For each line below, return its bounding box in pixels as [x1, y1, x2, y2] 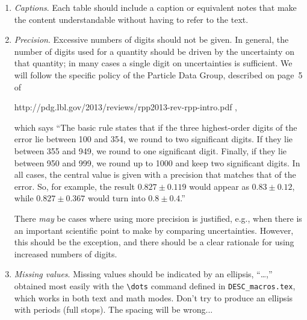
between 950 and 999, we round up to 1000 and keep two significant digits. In [14, 156, 300, 169]
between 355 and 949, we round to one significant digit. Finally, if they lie [14, 144, 287, 157]
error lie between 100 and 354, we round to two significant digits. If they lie [14, 133, 293, 145]
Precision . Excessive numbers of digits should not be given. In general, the [14, 33, 289, 46]
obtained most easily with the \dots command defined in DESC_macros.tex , [14, 279, 296, 292]
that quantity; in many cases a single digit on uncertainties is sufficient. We [14, 57, 293, 69]
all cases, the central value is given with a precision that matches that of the [14, 168, 296, 181]
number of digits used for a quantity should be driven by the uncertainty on [14, 45, 294, 57]
